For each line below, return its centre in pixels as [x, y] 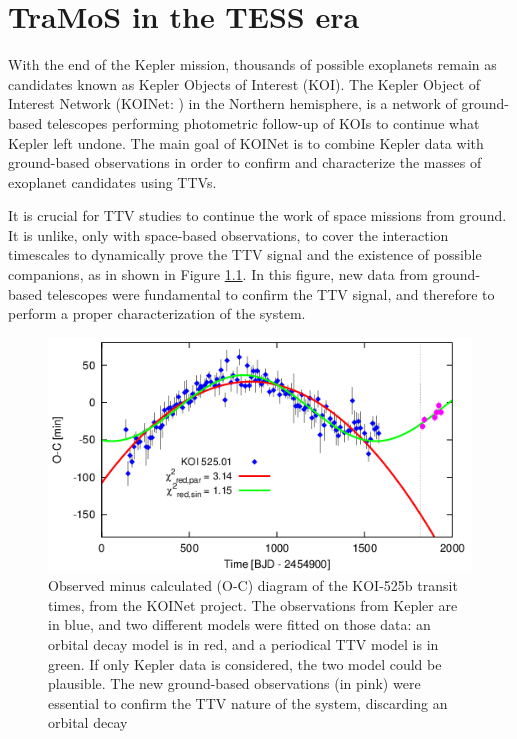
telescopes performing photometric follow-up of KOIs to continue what [263, 122]
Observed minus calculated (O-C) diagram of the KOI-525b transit [253, 585]
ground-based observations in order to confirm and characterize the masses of [245, 162]
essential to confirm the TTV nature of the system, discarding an [248, 702]
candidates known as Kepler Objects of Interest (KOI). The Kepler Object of [244, 83]
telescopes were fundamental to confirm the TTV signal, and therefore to [270, 293]
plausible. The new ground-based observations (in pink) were [234, 683]
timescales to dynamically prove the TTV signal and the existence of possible [245, 254]
